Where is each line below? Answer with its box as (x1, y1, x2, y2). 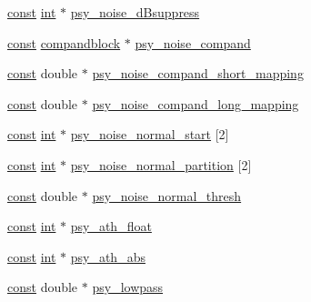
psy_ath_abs (70, 247, 145, 266)
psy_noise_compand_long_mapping (92, 94, 299, 113)
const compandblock (7, 33, 121, 52)
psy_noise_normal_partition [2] (70, 155, 252, 174)
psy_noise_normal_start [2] (70, 125, 229, 144)
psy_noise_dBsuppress (70, 3, 200, 21)
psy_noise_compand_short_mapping (92, 64, 304, 83)
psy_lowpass (92, 277, 164, 297)
